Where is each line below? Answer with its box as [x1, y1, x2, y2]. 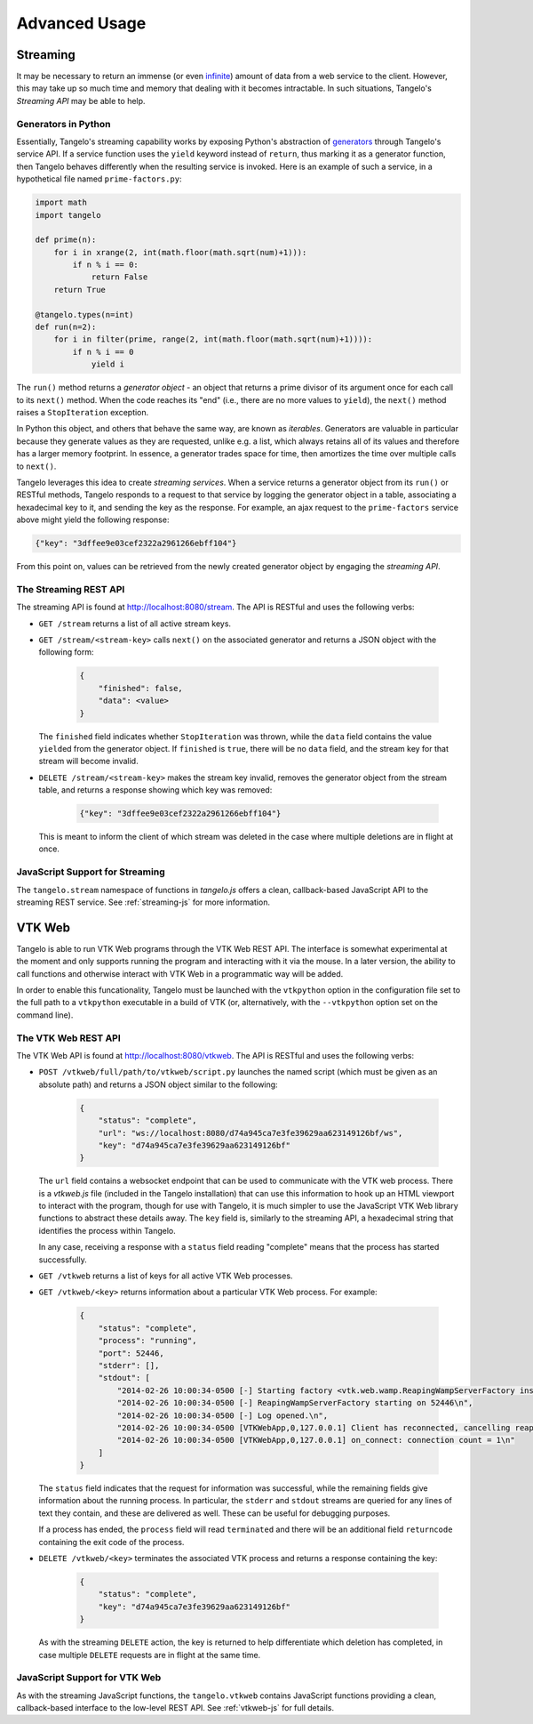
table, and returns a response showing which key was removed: [38, 785, 273, 795]
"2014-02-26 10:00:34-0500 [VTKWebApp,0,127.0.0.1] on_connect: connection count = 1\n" [116, 1435, 515, 1446]
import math [35, 197, 88, 208]
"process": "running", [98, 1335, 197, 1346]
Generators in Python [16, 117, 111, 130]
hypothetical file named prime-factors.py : [16, 173, 182, 184]
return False [91, 272, 148, 282]
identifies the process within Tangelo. [38, 1225, 177, 1236]
